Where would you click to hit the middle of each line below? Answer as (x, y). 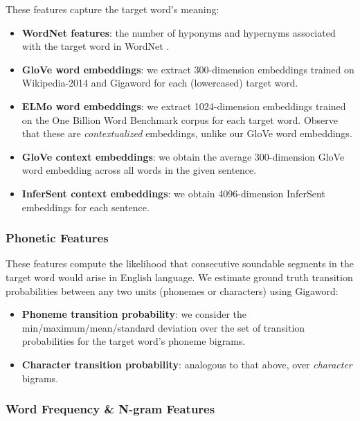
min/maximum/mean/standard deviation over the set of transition (163, 327)
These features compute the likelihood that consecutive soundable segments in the (180, 263)
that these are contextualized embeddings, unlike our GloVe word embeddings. (187, 133)
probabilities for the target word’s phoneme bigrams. (134, 341)
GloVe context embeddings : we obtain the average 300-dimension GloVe (183, 156)
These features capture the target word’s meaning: (112, 9)
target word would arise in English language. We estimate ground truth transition (179, 277)
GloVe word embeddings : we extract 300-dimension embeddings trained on (188, 69)
